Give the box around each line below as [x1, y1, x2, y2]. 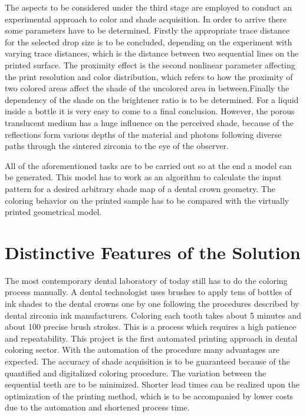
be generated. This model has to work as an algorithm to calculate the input [5, 171, 282, 183]
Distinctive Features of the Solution [5, 240, 301, 264]
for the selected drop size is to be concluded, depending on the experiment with [5, 35, 292, 48]
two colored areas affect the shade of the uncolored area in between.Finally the [5, 82, 289, 94]
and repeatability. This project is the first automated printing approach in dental [5, 332, 298, 344]
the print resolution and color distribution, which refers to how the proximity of [5, 70, 293, 82]
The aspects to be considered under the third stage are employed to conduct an [5, 1, 292, 13]
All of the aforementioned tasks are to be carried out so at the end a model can [5, 159, 292, 171]
